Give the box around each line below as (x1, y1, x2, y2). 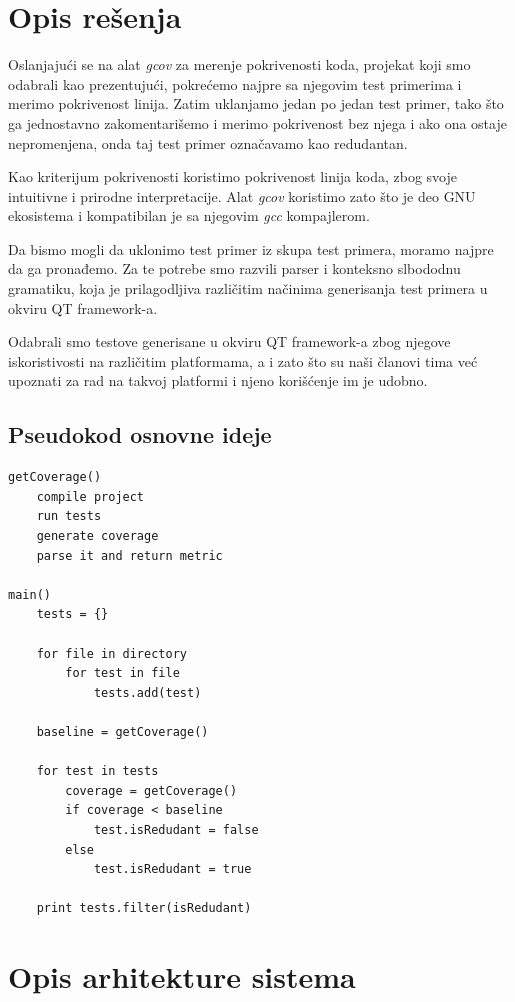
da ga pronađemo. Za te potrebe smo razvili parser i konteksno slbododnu (8, 258, 461, 279)
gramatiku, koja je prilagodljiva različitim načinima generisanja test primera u (8, 278, 488, 299)
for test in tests (36, 764, 159, 779)
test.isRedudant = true (93, 862, 252, 877)
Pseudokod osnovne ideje (8, 419, 272, 450)
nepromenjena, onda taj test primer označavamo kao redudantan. (8, 132, 408, 153)
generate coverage (36, 529, 159, 544)
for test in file (65, 666, 180, 681)
